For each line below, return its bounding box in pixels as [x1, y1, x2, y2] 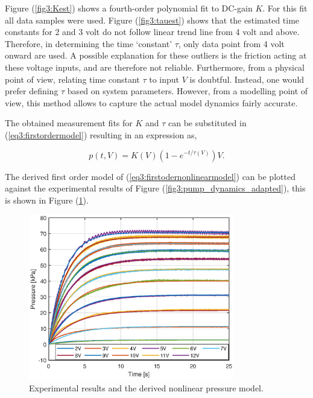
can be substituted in [168, 117, 247, 129]
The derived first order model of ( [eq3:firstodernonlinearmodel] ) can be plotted [5, 170, 296, 182]
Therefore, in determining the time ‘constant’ [5, 37, 172, 50]
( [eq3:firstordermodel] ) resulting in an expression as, [5, 128, 197, 141]
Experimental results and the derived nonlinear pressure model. [29, 381, 264, 394]
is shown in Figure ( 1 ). [5, 193, 89, 206]
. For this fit [262, 2, 308, 14]
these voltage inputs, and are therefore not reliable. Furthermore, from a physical [5, 60, 305, 73]
